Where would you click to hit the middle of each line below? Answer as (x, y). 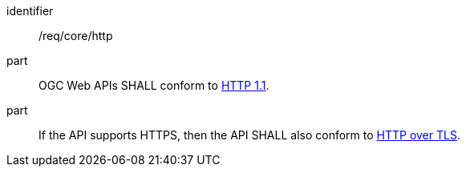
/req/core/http (76, 36)
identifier (30, 11)
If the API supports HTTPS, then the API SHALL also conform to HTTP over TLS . (249, 135)
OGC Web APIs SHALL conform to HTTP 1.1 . (154, 85)
